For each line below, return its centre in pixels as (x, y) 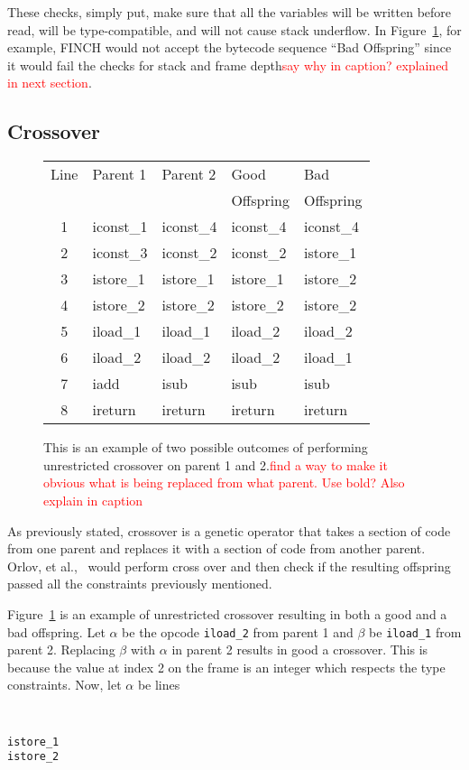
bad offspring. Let (56, 631)
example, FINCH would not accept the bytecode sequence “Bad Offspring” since (230, 47)
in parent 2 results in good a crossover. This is (300, 649)
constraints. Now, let (64, 685)
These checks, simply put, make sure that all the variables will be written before (230, 12)
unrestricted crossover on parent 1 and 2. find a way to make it (216, 464)
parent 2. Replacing (61, 649)
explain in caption (93, 500)
